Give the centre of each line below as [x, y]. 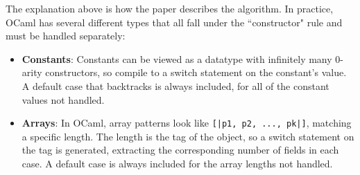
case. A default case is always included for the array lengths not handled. [177, 163]
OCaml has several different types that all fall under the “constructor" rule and [174, 22]
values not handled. [63, 99]
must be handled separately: [66, 36]
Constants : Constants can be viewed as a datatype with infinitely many [177, 58]
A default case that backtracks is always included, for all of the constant [175, 85]
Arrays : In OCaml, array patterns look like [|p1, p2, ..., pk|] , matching [187, 123]
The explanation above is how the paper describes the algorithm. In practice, [170, 8]
